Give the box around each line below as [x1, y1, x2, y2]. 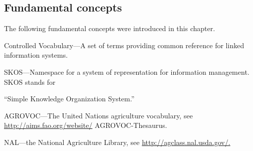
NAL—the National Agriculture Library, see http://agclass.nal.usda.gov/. [4, 136, 230, 147]
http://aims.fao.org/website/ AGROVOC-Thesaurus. [4, 120, 167, 130]
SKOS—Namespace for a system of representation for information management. [4, 66, 249, 77]
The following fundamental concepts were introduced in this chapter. [4, 23, 215, 34]
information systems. [4, 50, 68, 60]
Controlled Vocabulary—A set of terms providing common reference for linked [4, 40, 244, 50]
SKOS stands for [4, 76, 56, 87]
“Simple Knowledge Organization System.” [4, 93, 135, 104]
